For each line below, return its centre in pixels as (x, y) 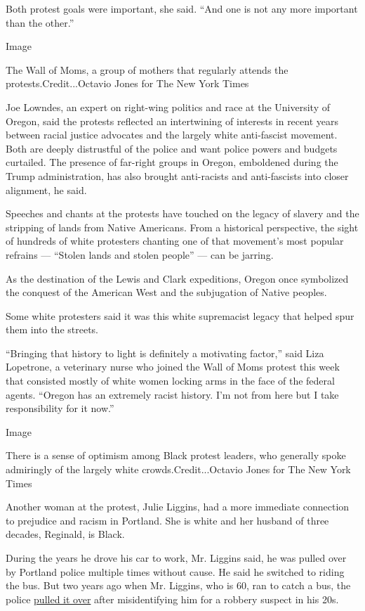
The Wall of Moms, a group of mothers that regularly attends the (147, 69)
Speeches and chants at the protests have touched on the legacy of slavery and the (182, 213)
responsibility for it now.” (60, 408)
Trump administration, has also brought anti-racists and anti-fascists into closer (177, 175)
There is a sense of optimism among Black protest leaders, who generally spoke (176, 455)
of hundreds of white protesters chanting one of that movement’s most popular (175, 241)
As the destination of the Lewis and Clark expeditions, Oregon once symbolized (177, 278)
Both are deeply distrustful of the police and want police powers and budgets (172, 148)
